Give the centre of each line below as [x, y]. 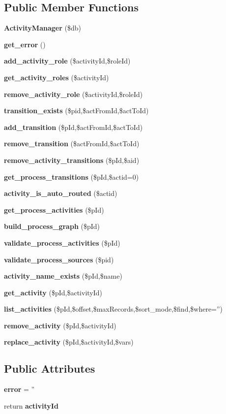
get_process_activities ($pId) [54, 209]
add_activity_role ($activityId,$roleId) [67, 61]
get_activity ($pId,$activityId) [53, 292]
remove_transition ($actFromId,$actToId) [72, 143]
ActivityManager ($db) [42, 28]
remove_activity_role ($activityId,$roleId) [73, 94]
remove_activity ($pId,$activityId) [60, 325]
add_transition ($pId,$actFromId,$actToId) [73, 127]
